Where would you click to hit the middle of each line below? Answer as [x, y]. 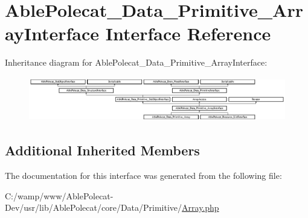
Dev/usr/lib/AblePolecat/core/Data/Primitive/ [94, 207]
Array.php [201, 207]
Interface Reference [188, 33]
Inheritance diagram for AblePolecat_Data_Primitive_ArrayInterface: [136, 62]
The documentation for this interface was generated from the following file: [143, 176]
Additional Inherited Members [102, 150]
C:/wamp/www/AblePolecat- [59, 195]
